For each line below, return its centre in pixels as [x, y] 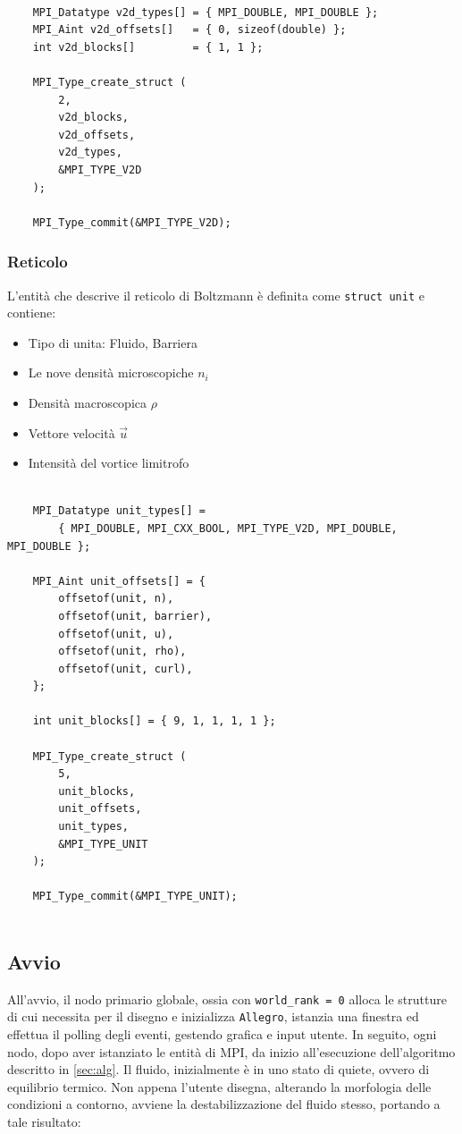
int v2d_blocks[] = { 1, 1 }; [148, 47]
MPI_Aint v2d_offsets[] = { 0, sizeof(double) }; [189, 30]
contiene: [32, 313]
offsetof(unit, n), [116, 599]
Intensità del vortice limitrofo [109, 463]
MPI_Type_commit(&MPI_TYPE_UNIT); [135, 897]
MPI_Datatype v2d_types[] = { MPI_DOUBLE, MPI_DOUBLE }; [206, 12]
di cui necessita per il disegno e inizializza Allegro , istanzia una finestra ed [213, 1016]
